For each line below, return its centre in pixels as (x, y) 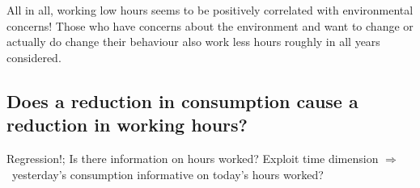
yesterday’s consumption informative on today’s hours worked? (168, 174)
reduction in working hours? (127, 125)
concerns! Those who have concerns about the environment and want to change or (210, 25)
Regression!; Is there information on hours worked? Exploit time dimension (193, 158)
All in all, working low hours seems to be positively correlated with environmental (210, 10)
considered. (34, 57)
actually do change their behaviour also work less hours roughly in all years (193, 42)
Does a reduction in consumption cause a (182, 100)
